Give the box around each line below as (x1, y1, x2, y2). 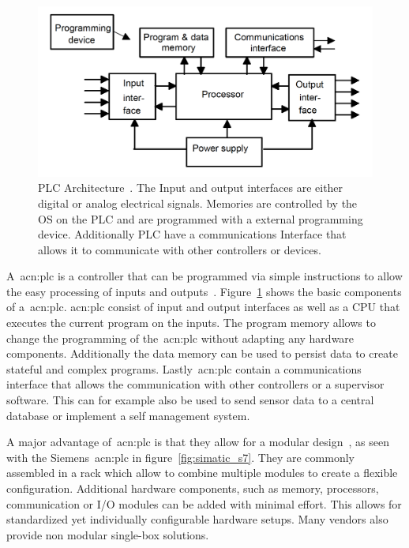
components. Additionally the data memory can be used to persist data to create (6, 345, 398, 362)
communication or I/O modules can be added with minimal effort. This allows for (6, 495, 402, 512)
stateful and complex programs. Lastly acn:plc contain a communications (6, 360, 362, 377)
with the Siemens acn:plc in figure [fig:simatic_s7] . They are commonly (6, 449, 355, 465)
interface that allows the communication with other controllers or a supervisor (6, 376, 385, 392)
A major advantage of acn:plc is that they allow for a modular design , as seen (6, 434, 389, 450)
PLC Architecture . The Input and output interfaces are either (38, 179, 343, 196)
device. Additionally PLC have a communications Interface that (38, 226, 347, 242)
